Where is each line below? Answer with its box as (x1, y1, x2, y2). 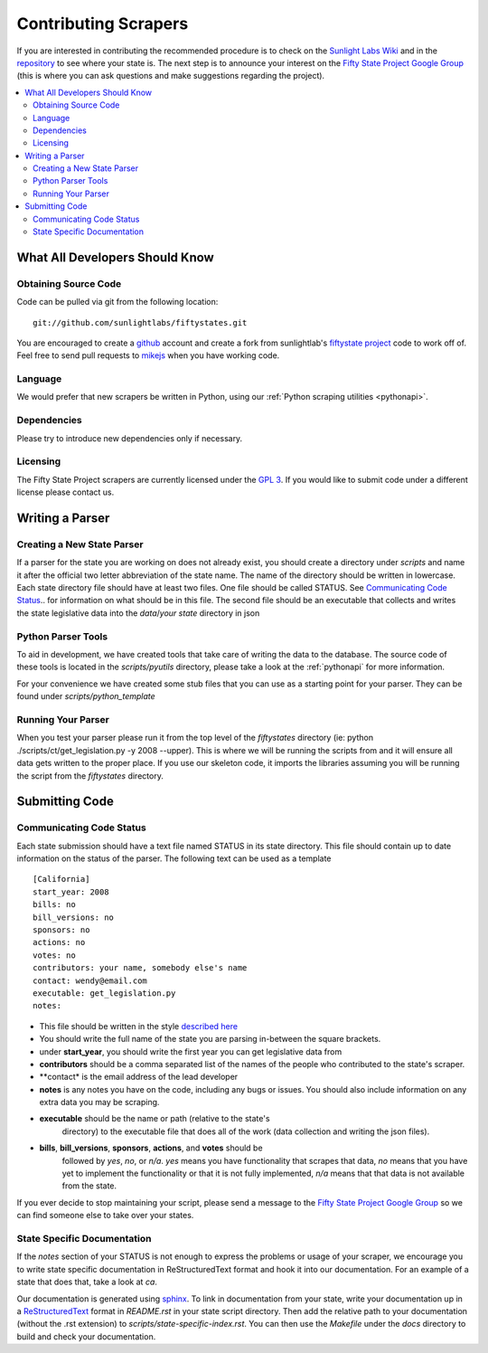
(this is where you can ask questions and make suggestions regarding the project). (16, 71, 325, 81)
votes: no (33, 950, 76, 960)
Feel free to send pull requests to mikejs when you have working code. (16, 350, 280, 361)
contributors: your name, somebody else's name (33, 963, 248, 973)
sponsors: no (33, 925, 90, 935)
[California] (33, 874, 90, 885)
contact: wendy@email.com (33, 975, 148, 986)
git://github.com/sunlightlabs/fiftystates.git (33, 317, 248, 327)
